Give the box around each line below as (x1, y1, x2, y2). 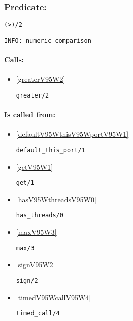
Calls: (4, 54, 24, 65)
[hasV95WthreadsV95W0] (16, 194, 96, 204)
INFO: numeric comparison (4, 37, 91, 44)
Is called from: (4, 109, 55, 120)
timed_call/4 (16, 310, 60, 317)
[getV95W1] (16, 161, 53, 172)
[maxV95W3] (16, 227, 57, 237)
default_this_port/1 (16, 146, 85, 154)
